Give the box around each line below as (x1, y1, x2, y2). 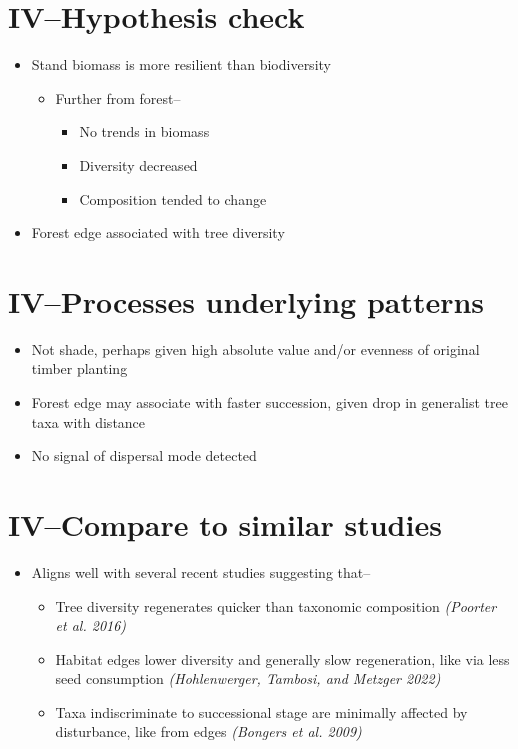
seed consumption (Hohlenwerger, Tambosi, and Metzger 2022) (55, 668, 441, 689)
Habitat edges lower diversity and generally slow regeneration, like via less (55, 648, 510, 669)
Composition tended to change (79, 188, 267, 209)
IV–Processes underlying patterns (8, 280, 485, 321)
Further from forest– (55, 87, 181, 108)
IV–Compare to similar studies (8, 503, 442, 544)
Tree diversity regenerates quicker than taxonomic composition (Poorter (55, 595, 497, 616)
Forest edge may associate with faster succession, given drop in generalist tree (31, 392, 508, 412)
